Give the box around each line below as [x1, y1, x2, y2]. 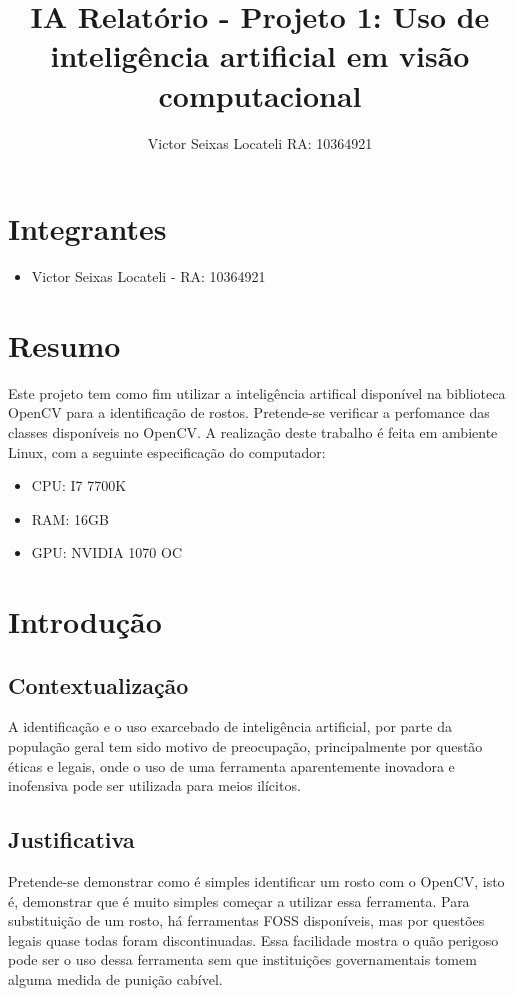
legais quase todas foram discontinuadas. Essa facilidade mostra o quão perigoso [8, 929, 499, 950]
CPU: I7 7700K [31, 475, 127, 496]
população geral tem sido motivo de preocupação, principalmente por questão [8, 736, 483, 757]
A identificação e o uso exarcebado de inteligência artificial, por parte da [8, 716, 452, 737]
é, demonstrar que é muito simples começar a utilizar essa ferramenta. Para [8, 890, 470, 911]
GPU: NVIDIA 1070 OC [31, 542, 183, 563]
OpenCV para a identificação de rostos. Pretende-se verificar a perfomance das [8, 402, 490, 423]
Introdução [8, 601, 162, 642]
